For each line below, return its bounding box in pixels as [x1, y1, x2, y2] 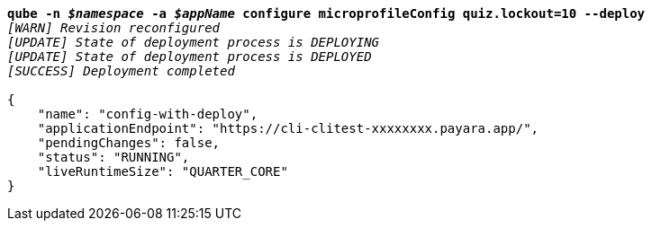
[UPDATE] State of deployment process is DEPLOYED [7, 49, 372, 64]
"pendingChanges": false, [37, 136, 221, 150]
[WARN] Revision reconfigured [7, 21, 221, 35]
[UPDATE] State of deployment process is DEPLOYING [7, 35, 380, 49]
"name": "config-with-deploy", [37, 107, 258, 121]
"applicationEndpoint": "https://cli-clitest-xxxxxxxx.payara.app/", [37, 121, 539, 136]
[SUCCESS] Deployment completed [7, 64, 235, 78]
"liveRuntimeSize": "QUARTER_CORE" [37, 164, 288, 179]
